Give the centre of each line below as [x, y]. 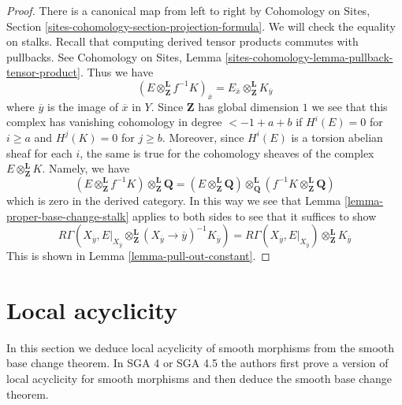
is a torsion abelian [337, 137]
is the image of [83, 106]
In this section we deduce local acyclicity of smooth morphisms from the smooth [201, 347]
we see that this [350, 106]
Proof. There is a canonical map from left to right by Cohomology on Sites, [188, 10]
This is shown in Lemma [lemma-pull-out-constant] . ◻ [138, 256]
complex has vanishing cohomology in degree [114, 122]
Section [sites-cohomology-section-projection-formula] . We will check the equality [201, 26]
